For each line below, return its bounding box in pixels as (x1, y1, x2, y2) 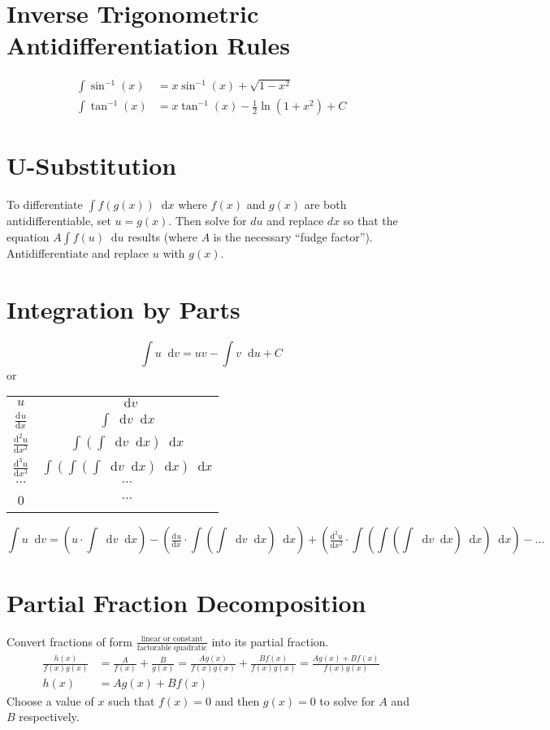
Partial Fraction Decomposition (6, 585, 366, 619)
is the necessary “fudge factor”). (213, 228, 373, 245)
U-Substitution (6, 149, 177, 182)
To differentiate (6, 196, 83, 213)
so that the (343, 212, 398, 229)
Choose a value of (6, 692, 94, 709)
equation (6, 228, 50, 245)
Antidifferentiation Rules (6, 28, 290, 62)
